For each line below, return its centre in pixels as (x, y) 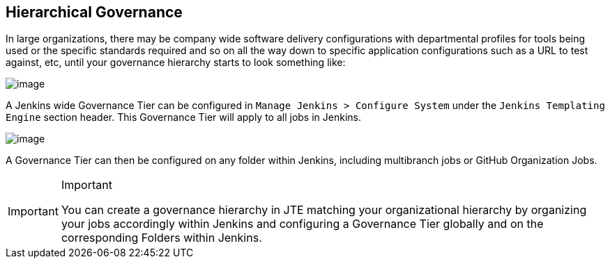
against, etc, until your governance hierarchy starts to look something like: (176, 63)
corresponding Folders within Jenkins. (161, 238)
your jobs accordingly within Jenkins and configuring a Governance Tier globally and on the (302, 224)
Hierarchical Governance (94, 12)
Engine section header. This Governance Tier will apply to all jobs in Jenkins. (183, 117)
